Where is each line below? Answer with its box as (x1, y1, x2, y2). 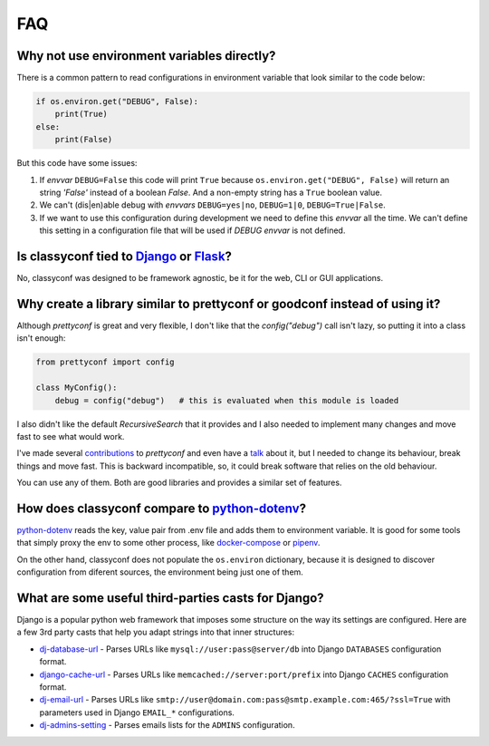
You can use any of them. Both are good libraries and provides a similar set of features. (16, 477, 342, 489)
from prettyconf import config (35, 357, 176, 367)
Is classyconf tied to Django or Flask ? (16, 248, 233, 264)
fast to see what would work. (16, 431, 125, 441)
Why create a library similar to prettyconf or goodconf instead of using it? (16, 295, 441, 312)
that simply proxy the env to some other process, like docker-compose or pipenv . (16, 538, 321, 548)
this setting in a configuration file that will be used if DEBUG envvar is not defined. (39, 225, 346, 236)
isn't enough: (16, 333, 66, 344)
